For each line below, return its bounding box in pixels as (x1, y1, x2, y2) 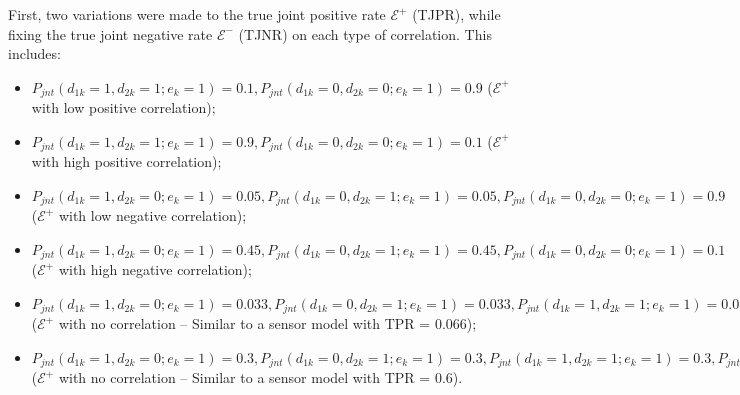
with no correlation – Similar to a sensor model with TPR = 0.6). (58, 367, 463, 388)
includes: (8, 43, 61, 64)
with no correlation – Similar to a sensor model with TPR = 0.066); (58, 313, 477, 334)
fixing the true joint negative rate (8, 23, 213, 44)
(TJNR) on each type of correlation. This (238, 23, 492, 44)
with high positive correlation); (31, 151, 222, 172)
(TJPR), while (412, 4, 501, 24)
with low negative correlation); (58, 205, 247, 226)
